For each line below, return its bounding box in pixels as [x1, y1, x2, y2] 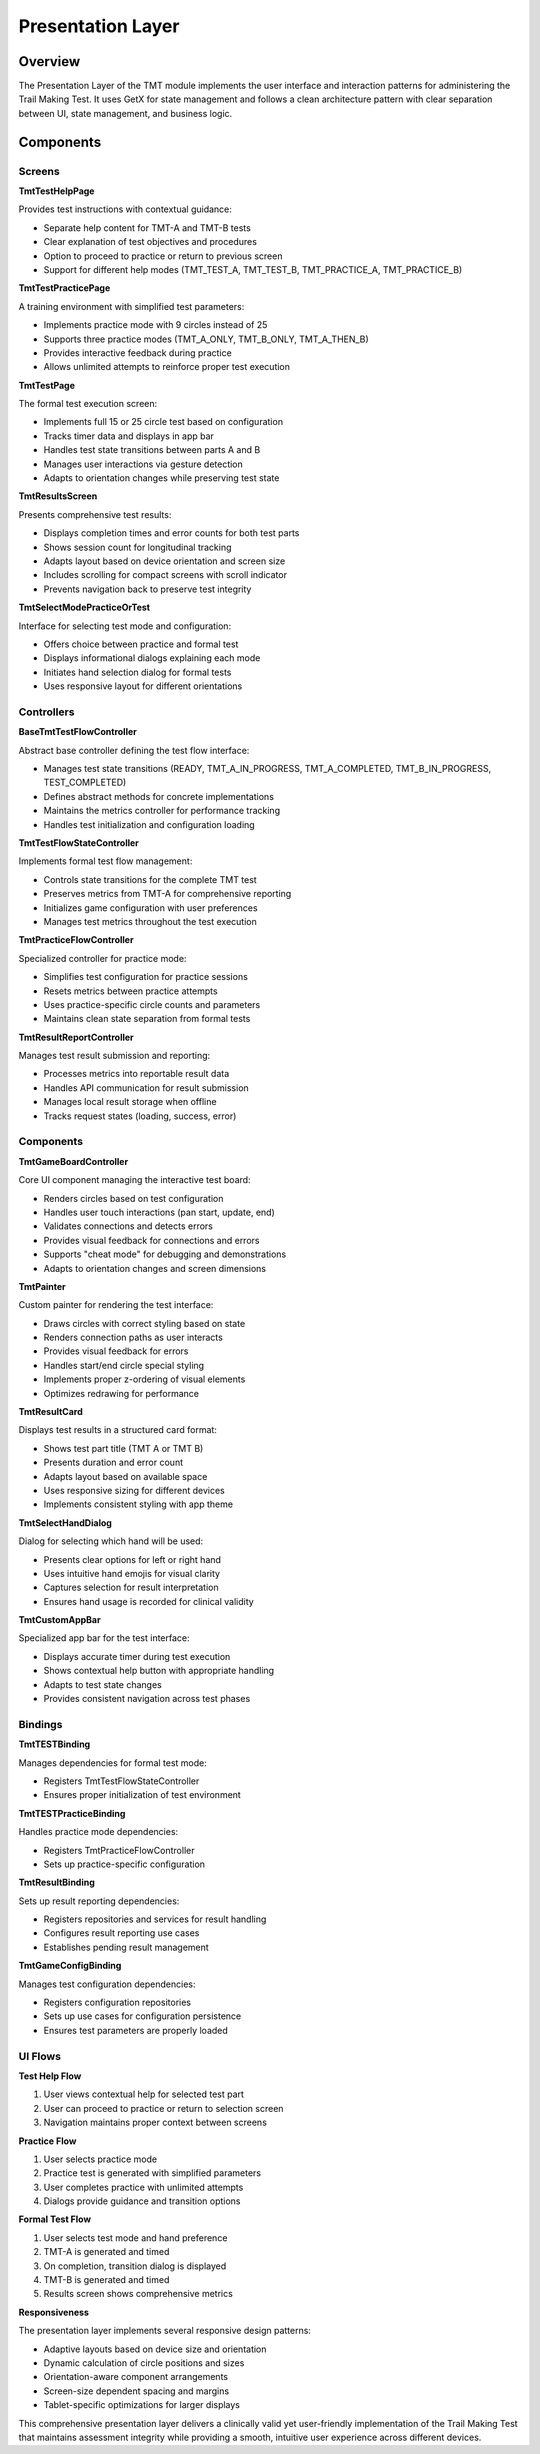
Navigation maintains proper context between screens [43, 2116, 267, 2129]
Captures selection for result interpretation [43, 1581, 219, 1594]
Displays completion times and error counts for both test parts [43, 527, 300, 539]
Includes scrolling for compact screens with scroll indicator [43, 569, 287, 581]
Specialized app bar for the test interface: [18, 1632, 190, 1644]
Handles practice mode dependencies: [18, 1826, 179, 1838]
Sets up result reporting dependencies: [18, 1895, 180, 1907]
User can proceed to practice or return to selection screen [43, 2102, 284, 2114]
